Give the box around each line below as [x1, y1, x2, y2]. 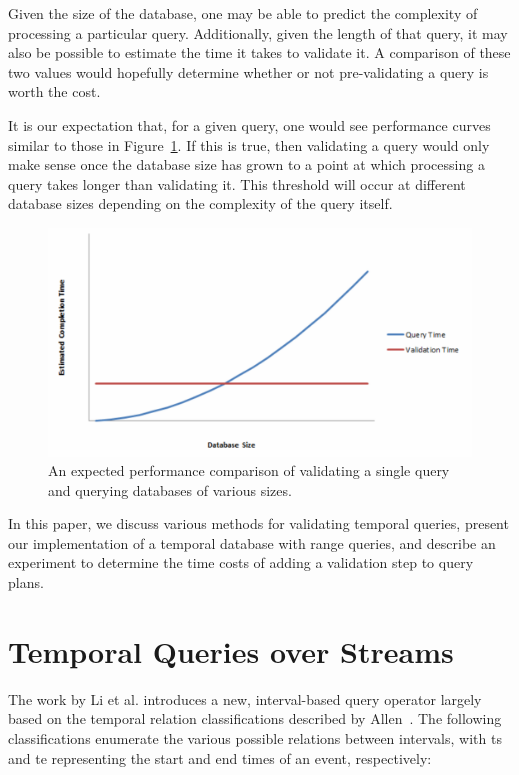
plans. [8, 572, 44, 593]
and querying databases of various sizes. [48, 479, 292, 500]
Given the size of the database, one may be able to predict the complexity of [8, 3, 478, 23]
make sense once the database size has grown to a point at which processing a [8, 154, 485, 175]
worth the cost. [8, 81, 101, 102]
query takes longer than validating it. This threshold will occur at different [8, 173, 466, 194]
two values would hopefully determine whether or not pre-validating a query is [8, 61, 489, 82]
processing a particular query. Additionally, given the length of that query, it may [8, 22, 508, 43]
